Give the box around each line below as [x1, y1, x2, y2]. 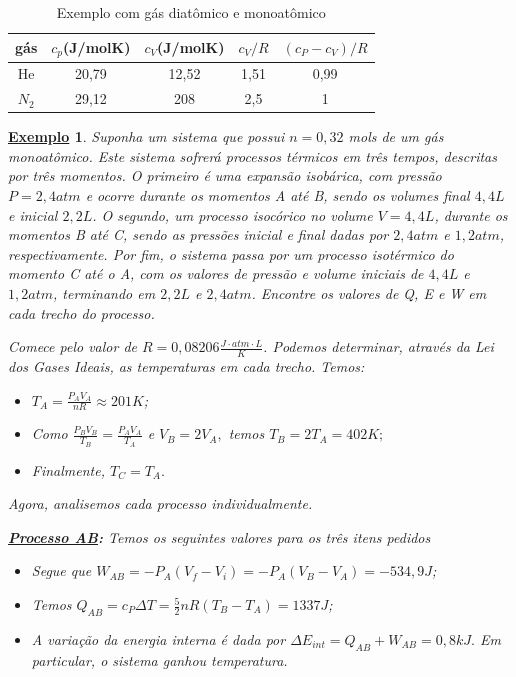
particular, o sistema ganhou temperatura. [31, 649, 288, 670]
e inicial [8, 204, 58, 225]
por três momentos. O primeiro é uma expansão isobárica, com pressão [8, 165, 442, 186]
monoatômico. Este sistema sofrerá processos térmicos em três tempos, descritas [8, 145, 498, 166]
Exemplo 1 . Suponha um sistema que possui [8, 126, 285, 147]
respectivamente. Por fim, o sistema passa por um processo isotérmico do [8, 243, 454, 264]
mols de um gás [348, 126, 444, 147]
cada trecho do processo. [8, 302, 155, 323]
